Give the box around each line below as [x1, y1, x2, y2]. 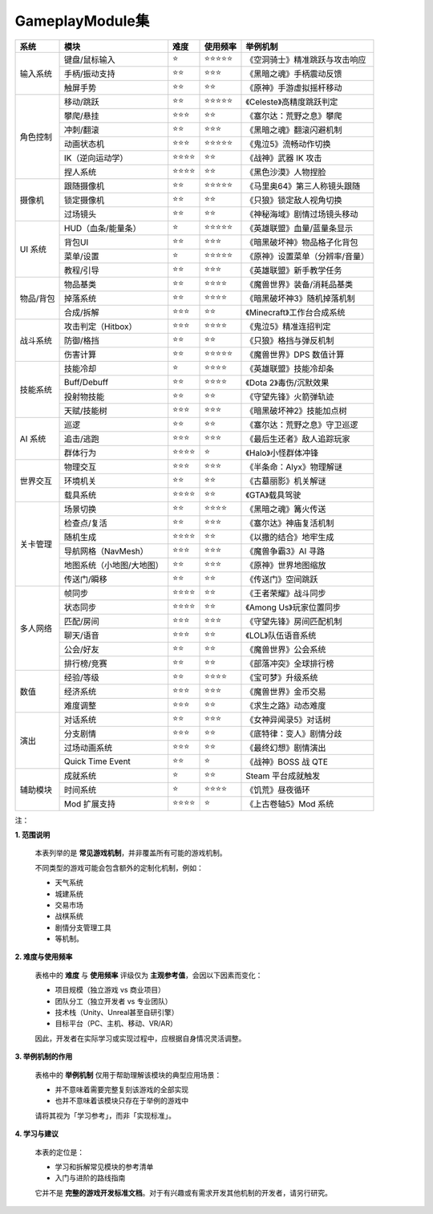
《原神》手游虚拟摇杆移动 [245, 83, 342, 94]
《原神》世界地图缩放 [245, 560, 326, 571]
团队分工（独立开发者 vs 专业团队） [55, 996, 172, 1006]
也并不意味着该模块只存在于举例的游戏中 [55, 1096, 188, 1106]
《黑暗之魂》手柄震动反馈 [245, 68, 342, 79]
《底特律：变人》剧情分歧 [245, 729, 342, 740]
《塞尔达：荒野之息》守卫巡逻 [245, 420, 358, 431]
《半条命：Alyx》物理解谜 [245, 461, 342, 473]
